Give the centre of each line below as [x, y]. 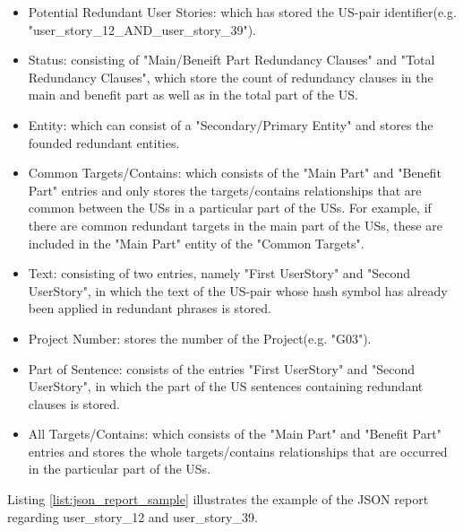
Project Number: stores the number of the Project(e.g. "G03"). [200, 338]
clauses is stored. [74, 403]
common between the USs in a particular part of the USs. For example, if [230, 208]
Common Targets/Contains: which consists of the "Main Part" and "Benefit [235, 173]
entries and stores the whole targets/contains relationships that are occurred [238, 451]
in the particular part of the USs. [120, 469]
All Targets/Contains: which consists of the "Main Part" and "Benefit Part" [235, 434]
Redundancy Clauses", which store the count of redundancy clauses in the [231, 77]
